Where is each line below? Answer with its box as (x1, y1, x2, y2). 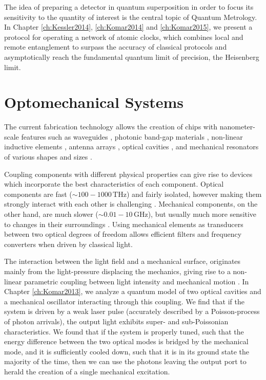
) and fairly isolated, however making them (126, 188, 262, 199)
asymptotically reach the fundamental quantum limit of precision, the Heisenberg (4, 51, 259, 62)
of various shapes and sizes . (4, 151, 92, 162)
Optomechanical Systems (4, 92, 184, 113)
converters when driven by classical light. (4, 238, 133, 249)
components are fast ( (4, 188, 72, 199)
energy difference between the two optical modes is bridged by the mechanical (4, 336, 249, 347)
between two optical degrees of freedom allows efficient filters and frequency (4, 229, 242, 239)
